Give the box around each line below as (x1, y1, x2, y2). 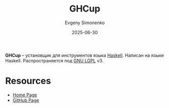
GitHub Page (12, 97, 39, 103)
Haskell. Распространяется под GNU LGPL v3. (5, 57, 103, 63)
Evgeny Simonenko (65, 20, 105, 26)
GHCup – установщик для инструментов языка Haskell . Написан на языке (5, 52, 164, 58)
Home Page (12, 91, 37, 98)
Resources (5, 75, 51, 87)
